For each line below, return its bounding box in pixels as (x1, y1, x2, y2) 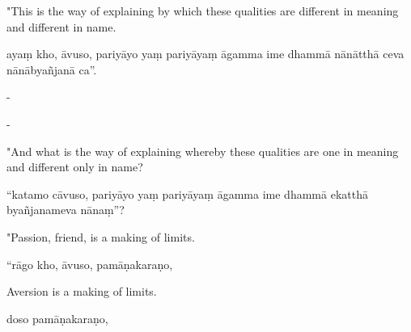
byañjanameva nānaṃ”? (6, 201, 125, 218)
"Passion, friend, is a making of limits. (6, 228, 195, 245)
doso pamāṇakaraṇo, (6, 309, 108, 326)
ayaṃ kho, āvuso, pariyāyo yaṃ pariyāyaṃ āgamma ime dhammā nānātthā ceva (6, 45, 405, 62)
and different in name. (6, 18, 117, 35)
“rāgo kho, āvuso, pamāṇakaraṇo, (6, 255, 173, 272)
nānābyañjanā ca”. (6, 61, 97, 78)
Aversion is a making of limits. (6, 283, 157, 300)
